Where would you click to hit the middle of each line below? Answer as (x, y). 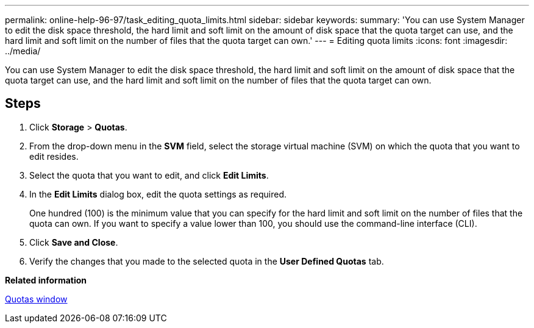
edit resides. (54, 156)
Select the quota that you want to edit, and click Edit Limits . (149, 175)
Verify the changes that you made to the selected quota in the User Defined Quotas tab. (207, 261)
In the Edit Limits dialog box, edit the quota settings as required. (158, 194)
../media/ (23, 51)
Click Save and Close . (74, 242)
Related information (46, 280)
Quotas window (36, 299)
